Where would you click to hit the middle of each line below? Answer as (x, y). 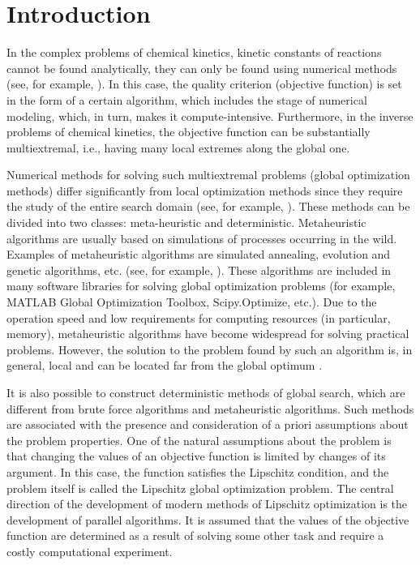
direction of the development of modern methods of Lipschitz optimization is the (207, 504)
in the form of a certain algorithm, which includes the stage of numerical (187, 99)
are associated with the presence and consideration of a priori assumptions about (208, 424)
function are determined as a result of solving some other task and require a (195, 535)
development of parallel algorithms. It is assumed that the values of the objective (208, 519)
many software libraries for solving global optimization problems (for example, (201, 286)
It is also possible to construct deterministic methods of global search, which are (206, 392)
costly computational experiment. (90, 551)
